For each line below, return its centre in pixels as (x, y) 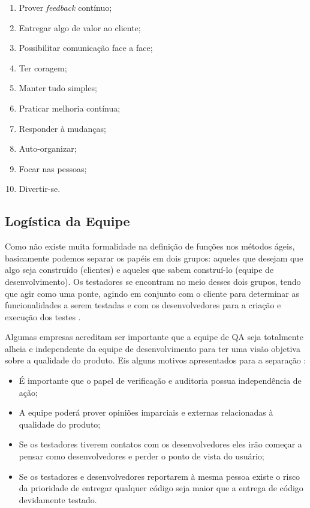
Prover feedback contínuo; (65, 7)
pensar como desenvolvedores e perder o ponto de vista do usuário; (142, 456)
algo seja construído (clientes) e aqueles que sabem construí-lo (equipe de (139, 270)
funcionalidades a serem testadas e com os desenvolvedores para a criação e (143, 305)
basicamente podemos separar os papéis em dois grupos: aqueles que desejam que (154, 258)
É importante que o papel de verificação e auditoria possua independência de (160, 381)
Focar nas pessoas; (53, 168)
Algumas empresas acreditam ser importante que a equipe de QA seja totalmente (154, 337)
